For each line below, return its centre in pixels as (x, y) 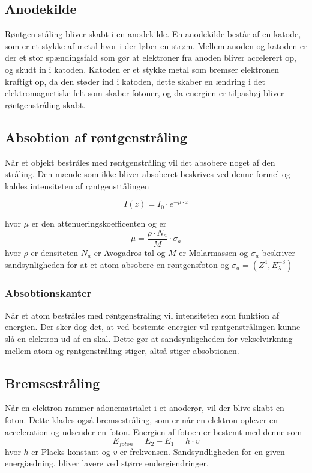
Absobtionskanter (48, 292)
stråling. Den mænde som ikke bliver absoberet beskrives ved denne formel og (148, 174)
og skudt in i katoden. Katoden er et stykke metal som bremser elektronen (142, 69)
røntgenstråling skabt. (45, 104)
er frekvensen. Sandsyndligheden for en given (202, 451)
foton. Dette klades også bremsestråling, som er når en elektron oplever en (141, 419)
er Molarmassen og (214, 252)
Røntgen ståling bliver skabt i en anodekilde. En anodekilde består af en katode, (153, 34)
